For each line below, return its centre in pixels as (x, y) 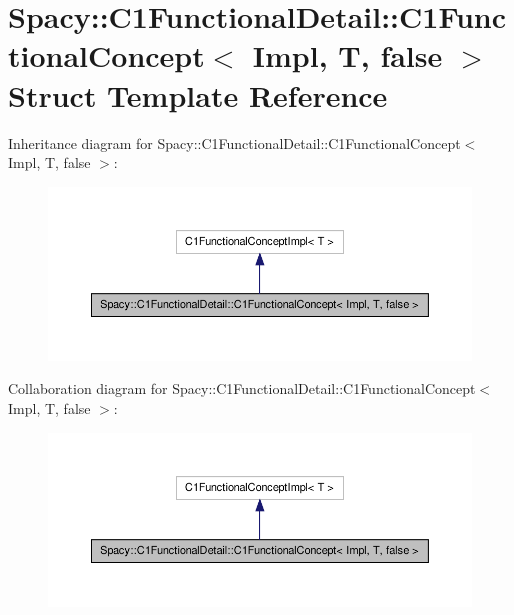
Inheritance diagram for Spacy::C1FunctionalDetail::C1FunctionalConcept (234, 142)
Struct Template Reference (198, 94)
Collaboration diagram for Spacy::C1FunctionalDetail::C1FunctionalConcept (242, 388)
